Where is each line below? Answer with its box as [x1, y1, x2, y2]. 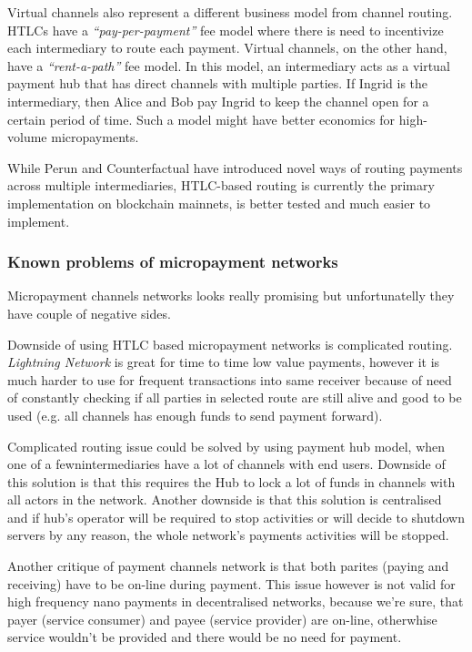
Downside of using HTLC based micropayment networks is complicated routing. [7, 334, 453, 353]
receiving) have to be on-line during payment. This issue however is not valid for [7, 574, 456, 593]
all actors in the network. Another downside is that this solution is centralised [7, 490, 442, 509]
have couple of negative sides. [7, 303, 171, 322]
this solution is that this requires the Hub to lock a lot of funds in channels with [7, 472, 456, 491]
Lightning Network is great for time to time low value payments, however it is [7, 352, 440, 372]
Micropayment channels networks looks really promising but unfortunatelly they [7, 286, 455, 305]
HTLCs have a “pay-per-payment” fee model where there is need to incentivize [7, 20, 444, 39]
